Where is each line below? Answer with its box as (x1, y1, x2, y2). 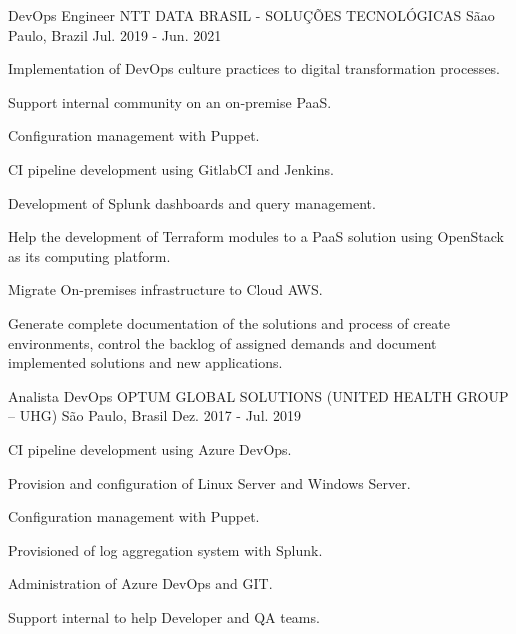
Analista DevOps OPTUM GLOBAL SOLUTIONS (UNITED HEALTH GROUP (8, 385, 509, 406)
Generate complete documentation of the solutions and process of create (8, 312, 450, 333)
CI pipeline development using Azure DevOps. (8, 438, 292, 459)
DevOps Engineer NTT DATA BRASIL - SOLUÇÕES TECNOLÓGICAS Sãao (8, 5, 495, 25)
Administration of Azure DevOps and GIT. (8, 573, 273, 594)
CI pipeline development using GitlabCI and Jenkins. (8, 158, 334, 179)
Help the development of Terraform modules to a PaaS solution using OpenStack (8, 226, 505, 247)
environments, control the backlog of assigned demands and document (8, 332, 437, 353)
